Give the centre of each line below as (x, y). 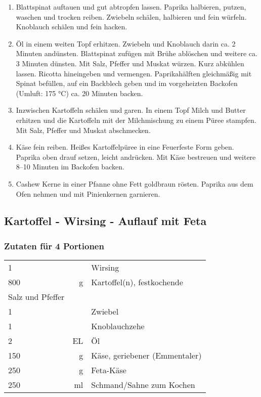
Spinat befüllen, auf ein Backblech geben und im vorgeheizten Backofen (127, 83)
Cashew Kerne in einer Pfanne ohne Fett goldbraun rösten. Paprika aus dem (135, 183)
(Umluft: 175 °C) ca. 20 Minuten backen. (79, 93)
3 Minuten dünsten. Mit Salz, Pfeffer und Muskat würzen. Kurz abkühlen (130, 63)
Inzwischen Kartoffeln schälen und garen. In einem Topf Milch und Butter (131, 110)
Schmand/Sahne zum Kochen (143, 385)
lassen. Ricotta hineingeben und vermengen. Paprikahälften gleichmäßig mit (134, 73)
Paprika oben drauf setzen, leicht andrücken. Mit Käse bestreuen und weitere (136, 157)
